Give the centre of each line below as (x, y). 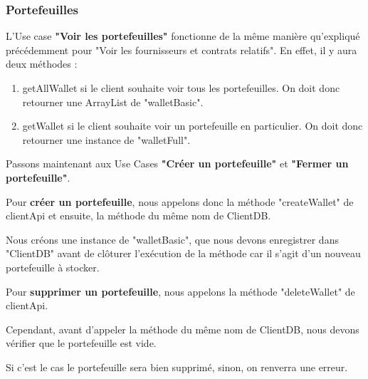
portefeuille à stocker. (53, 267)
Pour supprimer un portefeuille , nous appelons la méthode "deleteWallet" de (180, 291)
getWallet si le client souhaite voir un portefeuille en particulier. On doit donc (193, 126)
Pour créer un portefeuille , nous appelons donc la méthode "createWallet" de (180, 201)
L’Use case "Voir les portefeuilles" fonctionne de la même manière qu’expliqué (183, 36)
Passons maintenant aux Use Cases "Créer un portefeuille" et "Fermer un (177, 163)
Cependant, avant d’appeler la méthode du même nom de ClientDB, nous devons (183, 329)
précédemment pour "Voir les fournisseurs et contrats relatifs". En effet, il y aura (182, 50)
